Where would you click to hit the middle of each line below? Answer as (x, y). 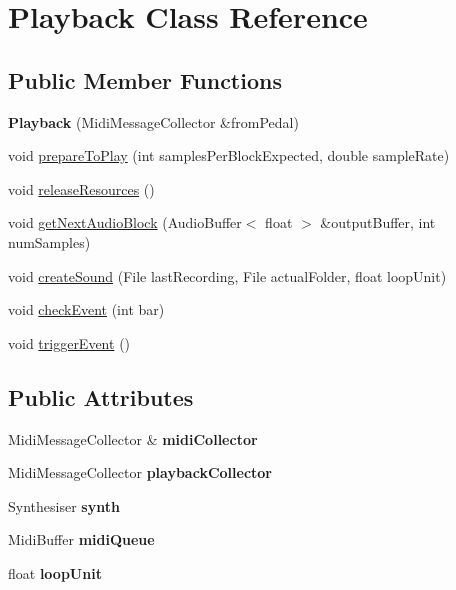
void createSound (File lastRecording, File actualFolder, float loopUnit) (227, 275)
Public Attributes (101, 396)
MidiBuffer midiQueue (81, 539)
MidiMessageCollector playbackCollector (140, 472)
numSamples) (49, 241)
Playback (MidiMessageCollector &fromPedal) (153, 121)
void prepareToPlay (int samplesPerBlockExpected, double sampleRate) (229, 155)
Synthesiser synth (64, 505)
